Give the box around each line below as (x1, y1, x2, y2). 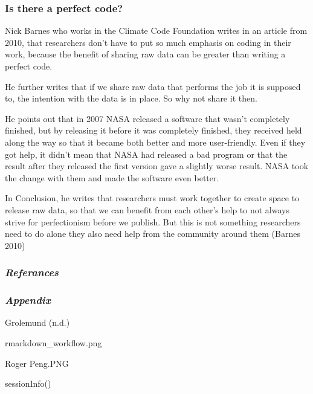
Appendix (5, 292, 51, 308)
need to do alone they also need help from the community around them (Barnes (5, 227, 300, 240)
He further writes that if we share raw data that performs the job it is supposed (5, 80, 301, 92)
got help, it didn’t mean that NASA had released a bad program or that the (5, 147, 288, 160)
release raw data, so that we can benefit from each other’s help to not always (5, 203, 289, 216)
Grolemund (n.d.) (5, 316, 70, 329)
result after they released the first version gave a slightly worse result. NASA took (5, 160, 309, 172)
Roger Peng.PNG (5, 357, 69, 369)
